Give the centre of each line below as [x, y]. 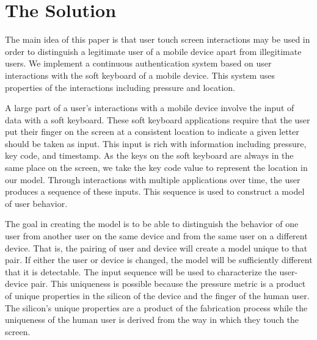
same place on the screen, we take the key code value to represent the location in [156, 168]
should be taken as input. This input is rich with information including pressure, [156, 143]
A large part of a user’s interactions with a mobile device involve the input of [150, 108]
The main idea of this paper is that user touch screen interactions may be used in [158, 39]
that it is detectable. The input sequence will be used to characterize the [141, 271]
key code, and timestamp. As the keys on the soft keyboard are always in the [149, 155]
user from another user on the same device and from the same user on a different [156, 236]
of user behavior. [36, 203]
